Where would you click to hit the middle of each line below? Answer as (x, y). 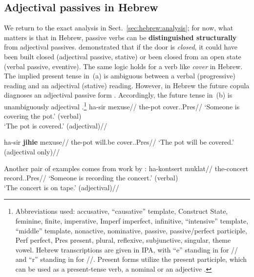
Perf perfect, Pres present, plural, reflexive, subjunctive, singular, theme (123, 240)
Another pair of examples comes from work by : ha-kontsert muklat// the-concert (126, 168)
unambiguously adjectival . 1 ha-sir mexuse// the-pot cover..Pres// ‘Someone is (122, 105)
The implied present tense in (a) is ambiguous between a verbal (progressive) (120, 76)
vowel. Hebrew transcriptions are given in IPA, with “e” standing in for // (127, 249)
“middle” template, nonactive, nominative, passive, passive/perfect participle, (131, 230)
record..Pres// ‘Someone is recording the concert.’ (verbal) (91, 178)
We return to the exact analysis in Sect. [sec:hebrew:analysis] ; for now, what (119, 28)
